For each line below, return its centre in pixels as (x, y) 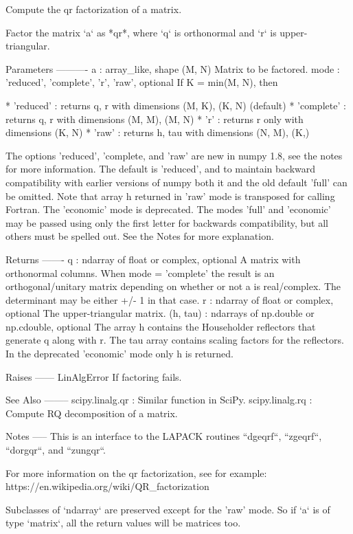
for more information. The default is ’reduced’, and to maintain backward (161, 169)
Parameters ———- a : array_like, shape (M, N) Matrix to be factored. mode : (173, 68)
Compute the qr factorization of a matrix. (94, 9)
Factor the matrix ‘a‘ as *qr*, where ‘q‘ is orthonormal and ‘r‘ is (141, 32)
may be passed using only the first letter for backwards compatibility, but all (167, 222)
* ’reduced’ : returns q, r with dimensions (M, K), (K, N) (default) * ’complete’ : (176, 105)
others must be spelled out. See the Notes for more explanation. (140, 236)
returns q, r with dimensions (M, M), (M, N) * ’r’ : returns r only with (155, 119)
